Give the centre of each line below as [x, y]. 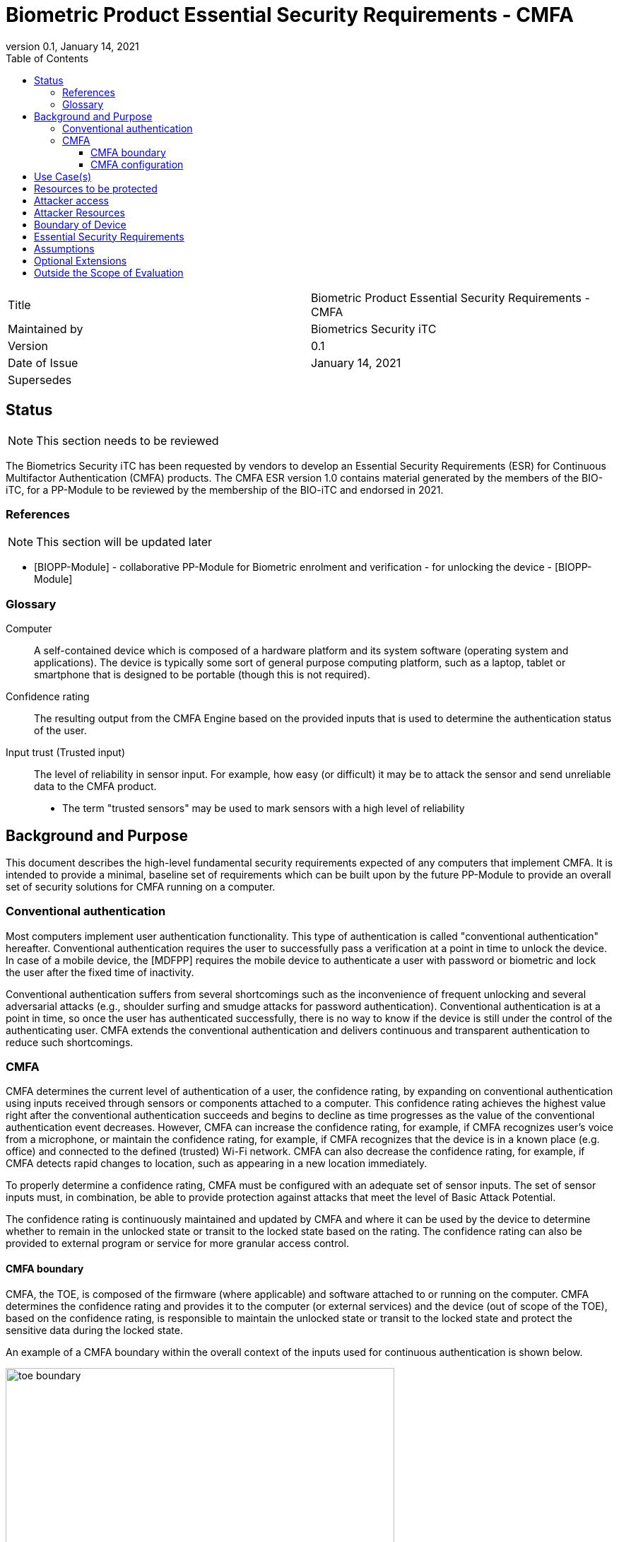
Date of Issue [43, 363]
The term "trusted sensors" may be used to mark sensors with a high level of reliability [264, 808]
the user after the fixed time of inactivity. [100, 972]
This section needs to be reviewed [128, 440]
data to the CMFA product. [95, 787]
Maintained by [46, 329]
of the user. [60, 731]
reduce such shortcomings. [70, 1042]
